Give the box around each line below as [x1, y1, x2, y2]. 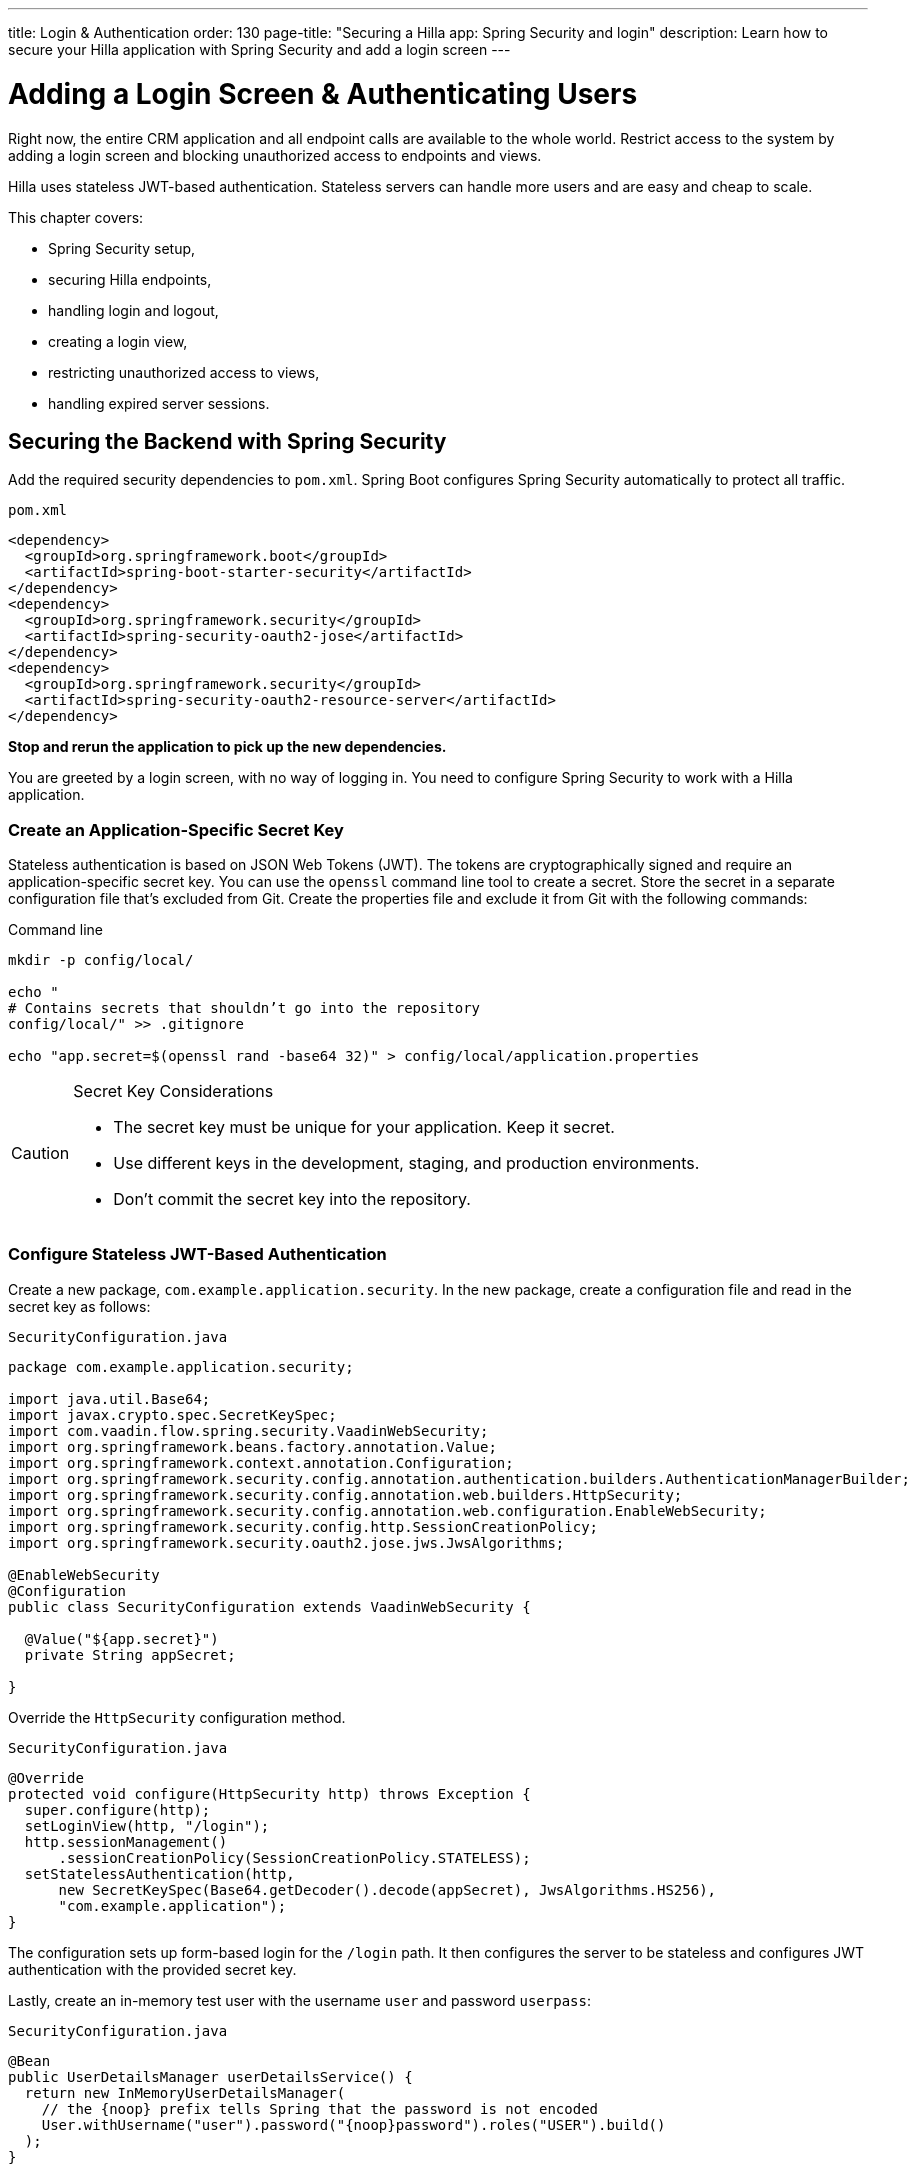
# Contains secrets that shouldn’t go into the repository [8, 1000, 481, 1017]
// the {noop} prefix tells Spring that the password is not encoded [41, 2100, 599, 2117]
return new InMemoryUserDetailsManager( [24, 2084, 346, 2101]
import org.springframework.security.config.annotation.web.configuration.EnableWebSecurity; [8, 1502, 767, 1519]
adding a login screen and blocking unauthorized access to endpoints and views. [8, 146, 542, 164]
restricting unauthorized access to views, [48, 363, 320, 381]
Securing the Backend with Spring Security [8, 428, 447, 454]
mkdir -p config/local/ [8, 952, 194, 969]
